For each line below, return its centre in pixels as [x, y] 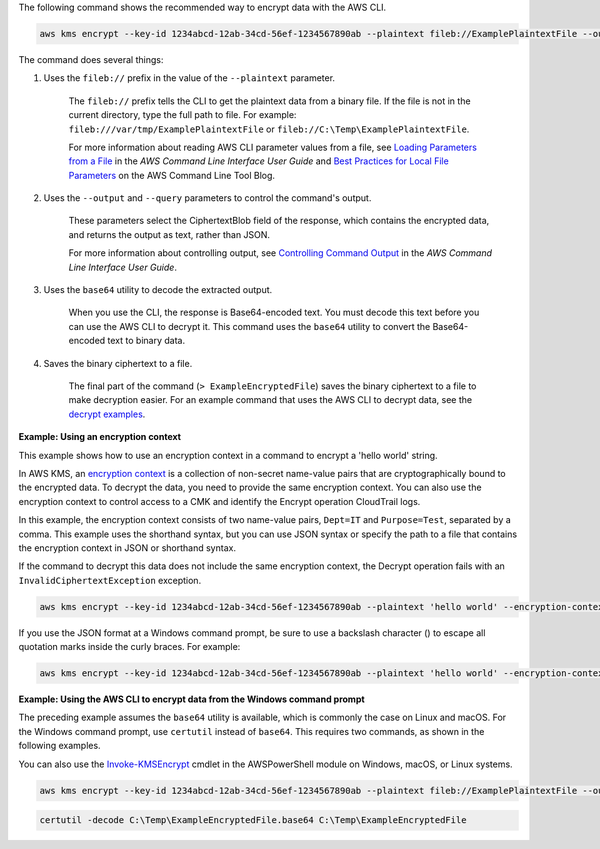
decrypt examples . [107, 414]
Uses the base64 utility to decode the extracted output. [158, 290]
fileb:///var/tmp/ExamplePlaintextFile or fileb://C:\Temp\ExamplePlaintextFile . [269, 129]
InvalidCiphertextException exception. [110, 580]
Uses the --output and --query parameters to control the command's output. [207, 198]
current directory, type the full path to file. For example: [182, 115]
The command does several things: [91, 59]
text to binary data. [146, 341]
